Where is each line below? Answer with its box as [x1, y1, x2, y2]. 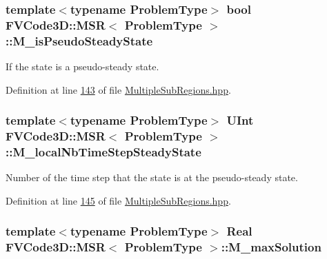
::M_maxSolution [221, 238, 321, 256]
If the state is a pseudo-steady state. [6, 59, 159, 74]
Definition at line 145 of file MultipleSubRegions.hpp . [6, 193, 231, 207]
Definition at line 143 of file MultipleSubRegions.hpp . [6, 82, 231, 96]
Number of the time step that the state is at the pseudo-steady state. [6, 170, 298, 185]
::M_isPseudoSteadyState [6, 32, 153, 49]
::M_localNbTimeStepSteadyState [6, 143, 201, 160]
